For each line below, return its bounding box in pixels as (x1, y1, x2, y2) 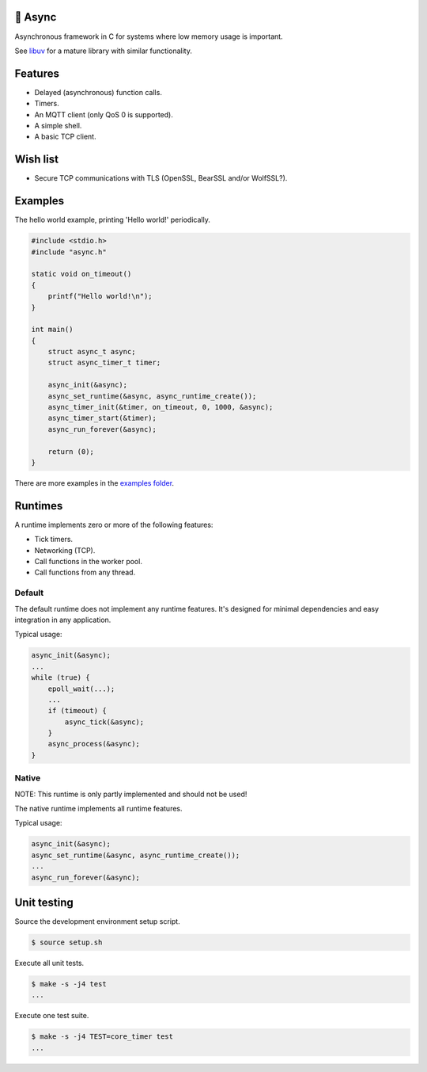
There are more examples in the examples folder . (14, 478, 174, 487)
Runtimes (14, 499, 63, 513)
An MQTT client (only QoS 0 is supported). (34, 109, 173, 119)
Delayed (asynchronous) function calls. (34, 87, 162, 97)
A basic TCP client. (34, 132, 96, 142)
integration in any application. (14, 615, 111, 624)
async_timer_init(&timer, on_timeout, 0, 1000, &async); (47, 402, 274, 412)
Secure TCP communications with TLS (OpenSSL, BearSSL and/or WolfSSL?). (34, 174, 288, 183)
